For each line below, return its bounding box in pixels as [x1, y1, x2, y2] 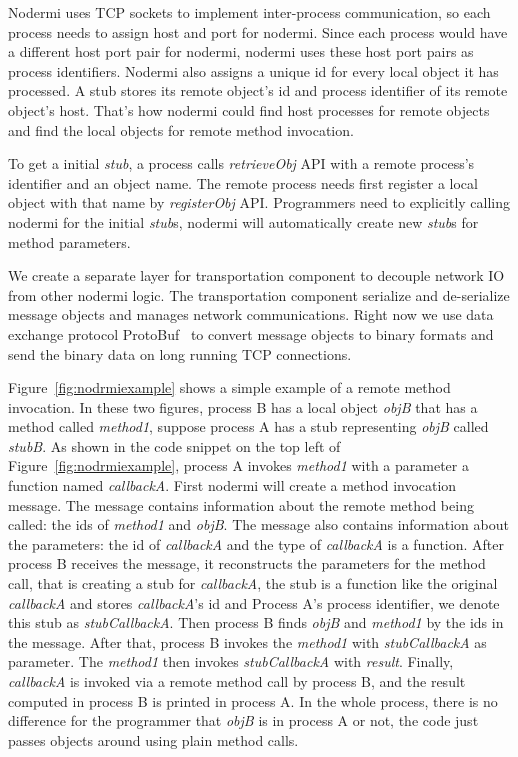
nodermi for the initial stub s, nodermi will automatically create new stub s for [8, 211, 479, 232]
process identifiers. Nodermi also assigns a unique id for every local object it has [8, 60, 499, 81]
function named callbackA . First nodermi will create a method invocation [8, 475, 457, 496]
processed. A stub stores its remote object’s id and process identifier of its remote [8, 80, 508, 101]
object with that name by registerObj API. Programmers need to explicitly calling [8, 192, 511, 213]
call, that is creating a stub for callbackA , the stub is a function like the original [8, 573, 498, 594]
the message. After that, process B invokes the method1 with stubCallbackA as [8, 631, 487, 652]
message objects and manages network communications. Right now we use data [8, 304, 494, 325]
